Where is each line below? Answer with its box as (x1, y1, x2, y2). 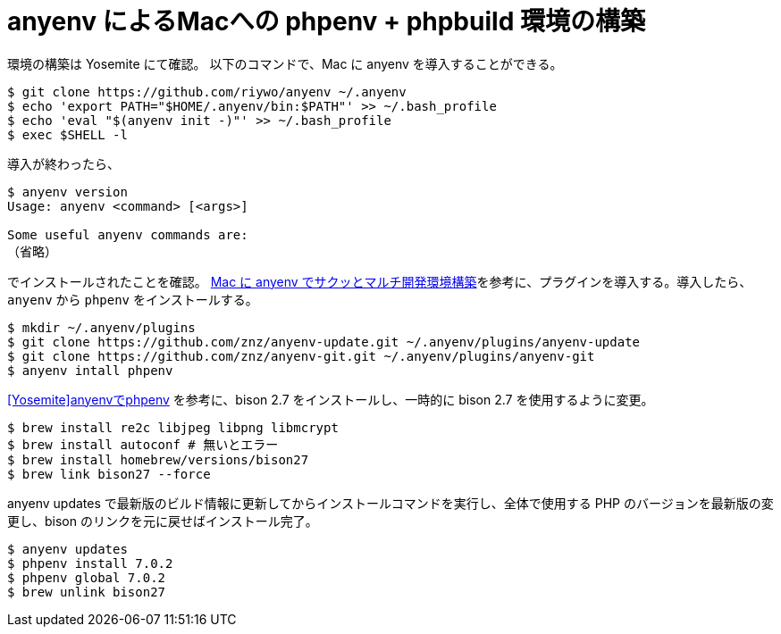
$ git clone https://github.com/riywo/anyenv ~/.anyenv (7, 84, 407, 99)
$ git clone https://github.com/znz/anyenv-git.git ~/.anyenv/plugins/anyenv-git (7, 348, 595, 363)
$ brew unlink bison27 (7, 584, 166, 599)
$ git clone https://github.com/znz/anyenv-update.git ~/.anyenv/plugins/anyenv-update (7, 334, 641, 349)
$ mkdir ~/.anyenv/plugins (7, 320, 196, 335)
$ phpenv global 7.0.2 (7, 570, 166, 585)
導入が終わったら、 (7, 155, 120, 171)
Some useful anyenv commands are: (7, 227, 248, 242)
